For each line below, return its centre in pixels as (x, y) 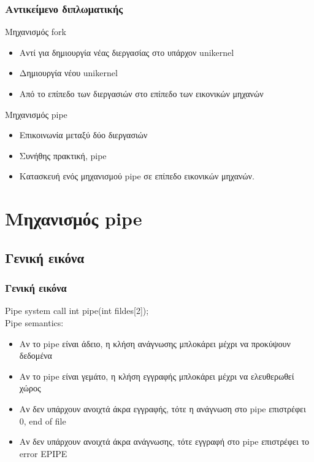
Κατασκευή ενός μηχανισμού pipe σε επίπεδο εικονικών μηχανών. (137, 176)
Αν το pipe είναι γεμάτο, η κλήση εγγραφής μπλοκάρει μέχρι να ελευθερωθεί (157, 376)
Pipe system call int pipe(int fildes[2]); (77, 311)
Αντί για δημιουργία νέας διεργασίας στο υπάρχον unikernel (127, 52)
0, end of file (43, 421)
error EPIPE (43, 453)
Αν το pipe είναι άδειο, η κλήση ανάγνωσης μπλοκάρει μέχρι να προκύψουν (155, 343)
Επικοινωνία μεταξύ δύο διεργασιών (83, 135)
